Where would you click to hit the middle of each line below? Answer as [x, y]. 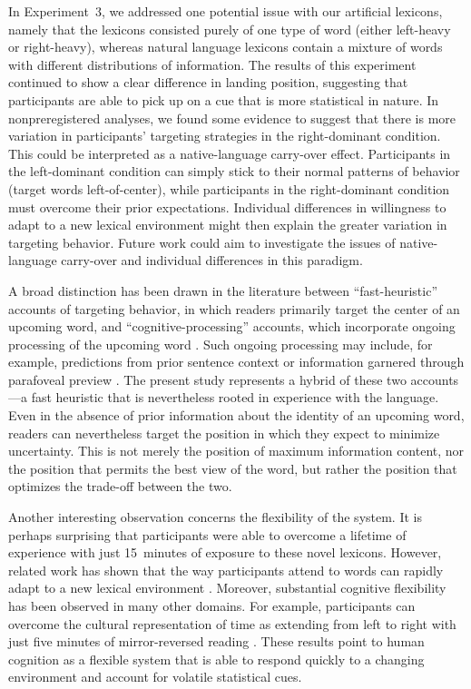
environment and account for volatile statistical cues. [155, 677]
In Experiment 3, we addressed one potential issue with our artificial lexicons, [226, 11]
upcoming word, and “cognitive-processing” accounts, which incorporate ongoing [232, 326]
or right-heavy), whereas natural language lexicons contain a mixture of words [226, 47]
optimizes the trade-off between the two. [120, 486]
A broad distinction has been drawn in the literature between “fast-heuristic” [223, 290]
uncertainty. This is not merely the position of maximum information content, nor [236, 451]
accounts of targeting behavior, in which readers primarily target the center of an [234, 308]
